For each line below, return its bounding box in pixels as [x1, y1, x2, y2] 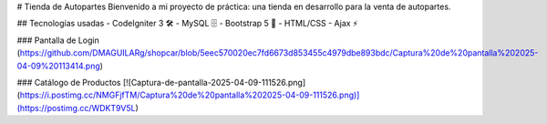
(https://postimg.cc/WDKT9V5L [16, 102, 136, 113]
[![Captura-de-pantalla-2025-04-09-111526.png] [122, 77, 305, 88]
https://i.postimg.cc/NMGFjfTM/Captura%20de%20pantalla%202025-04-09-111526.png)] [19, 89, 360, 100]
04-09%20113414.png [16, 60, 100, 71]
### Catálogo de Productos [16, 77, 121, 88]
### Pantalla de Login [16, 35, 99, 46]
